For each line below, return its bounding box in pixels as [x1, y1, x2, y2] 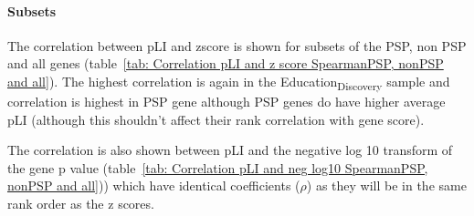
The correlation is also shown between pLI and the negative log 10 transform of [7, 140, 453, 159]
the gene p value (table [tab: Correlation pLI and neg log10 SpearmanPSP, [7, 158, 428, 177]
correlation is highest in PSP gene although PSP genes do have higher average [7, 92, 446, 111]
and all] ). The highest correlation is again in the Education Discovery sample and [7, 71, 450, 93]
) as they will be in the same [306, 176, 467, 195]
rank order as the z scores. [7, 194, 154, 213]
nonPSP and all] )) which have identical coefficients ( [7, 176, 300, 195]
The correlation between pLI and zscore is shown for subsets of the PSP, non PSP [7, 36, 467, 55]
